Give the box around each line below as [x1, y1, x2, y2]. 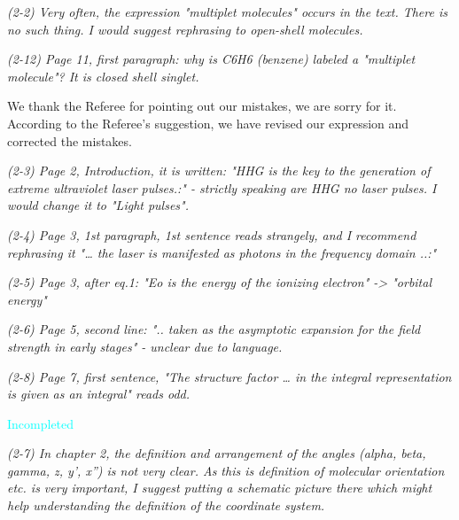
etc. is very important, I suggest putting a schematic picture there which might [7, 478, 432, 497]
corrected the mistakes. [7, 131, 132, 150]
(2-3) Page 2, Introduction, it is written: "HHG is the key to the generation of [7, 161, 431, 180]
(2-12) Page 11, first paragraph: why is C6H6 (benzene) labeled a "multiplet [7, 50, 416, 68]
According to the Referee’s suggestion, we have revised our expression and [7, 113, 409, 132]
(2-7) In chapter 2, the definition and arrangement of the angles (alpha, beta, [7, 444, 426, 462]
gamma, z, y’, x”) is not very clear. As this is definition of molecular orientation [7, 461, 445, 479]
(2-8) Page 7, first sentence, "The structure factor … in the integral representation [7, 367, 452, 385]
